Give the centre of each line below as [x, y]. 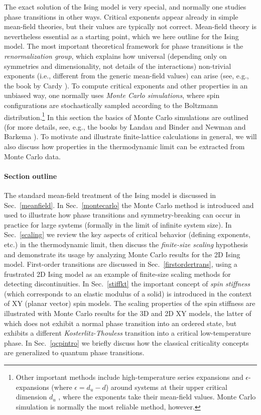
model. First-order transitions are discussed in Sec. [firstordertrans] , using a [121, 264]
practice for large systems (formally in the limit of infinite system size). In [118, 224]
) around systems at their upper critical [166, 387]
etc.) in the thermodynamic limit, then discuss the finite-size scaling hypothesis [126, 244]
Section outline [31, 176]
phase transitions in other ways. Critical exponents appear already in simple [121, 16]
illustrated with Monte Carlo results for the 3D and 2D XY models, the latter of [128, 313]
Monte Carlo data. [32, 156]
